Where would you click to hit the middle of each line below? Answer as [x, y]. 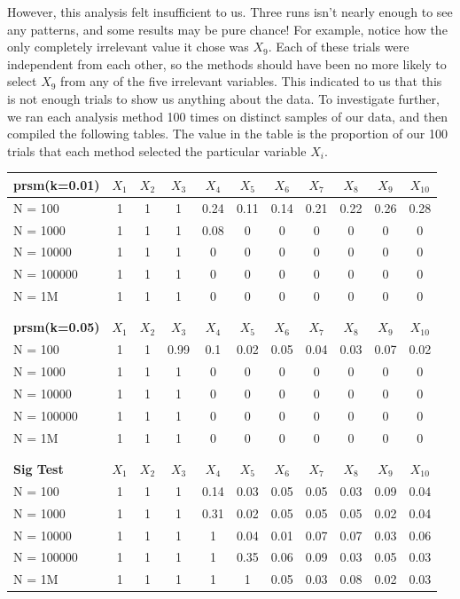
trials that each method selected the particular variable [157, 150]
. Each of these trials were [339, 47]
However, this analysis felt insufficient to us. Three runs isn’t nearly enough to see [230, 12]
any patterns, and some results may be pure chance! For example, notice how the [227, 29]
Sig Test [39, 468]
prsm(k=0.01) [57, 184]
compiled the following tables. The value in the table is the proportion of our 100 [227, 134]
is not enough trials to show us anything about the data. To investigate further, [223, 98]
